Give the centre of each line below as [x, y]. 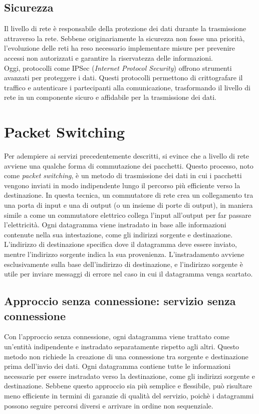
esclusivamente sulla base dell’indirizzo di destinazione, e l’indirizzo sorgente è [123, 264]
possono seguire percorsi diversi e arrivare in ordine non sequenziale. [109, 405]
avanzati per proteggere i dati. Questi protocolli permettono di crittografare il [123, 78]
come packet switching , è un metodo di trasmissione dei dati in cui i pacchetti [123, 175]
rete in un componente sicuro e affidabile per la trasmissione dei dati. [110, 97]
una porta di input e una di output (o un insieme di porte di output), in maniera [128, 205]
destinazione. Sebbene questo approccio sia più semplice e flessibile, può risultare [128, 386]
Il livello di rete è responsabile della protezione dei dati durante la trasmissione [125, 28]
